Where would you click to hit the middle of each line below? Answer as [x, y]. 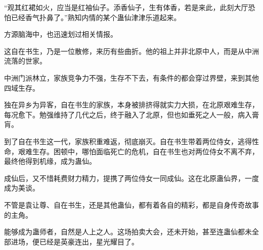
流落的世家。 [25, 61]
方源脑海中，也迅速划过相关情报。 [61, 34]
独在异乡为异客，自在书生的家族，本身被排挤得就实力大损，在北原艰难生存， [131, 105]
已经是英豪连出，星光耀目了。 [89, 241]
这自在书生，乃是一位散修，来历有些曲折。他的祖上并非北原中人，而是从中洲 [131, 51]
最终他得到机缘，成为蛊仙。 [50, 161]
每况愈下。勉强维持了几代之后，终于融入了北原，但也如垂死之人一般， [121, 114]
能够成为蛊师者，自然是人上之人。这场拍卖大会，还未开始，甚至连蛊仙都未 [128, 232]
